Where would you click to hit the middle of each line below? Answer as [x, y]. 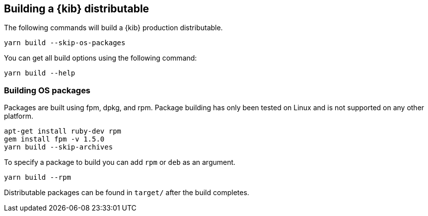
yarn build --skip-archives [59, 147]
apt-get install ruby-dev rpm [63, 131]
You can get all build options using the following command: [101, 58]
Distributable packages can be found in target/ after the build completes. [127, 193]
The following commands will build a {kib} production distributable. [113, 28]
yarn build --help [40, 73]
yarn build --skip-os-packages [65, 43]
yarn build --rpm [37, 178]
